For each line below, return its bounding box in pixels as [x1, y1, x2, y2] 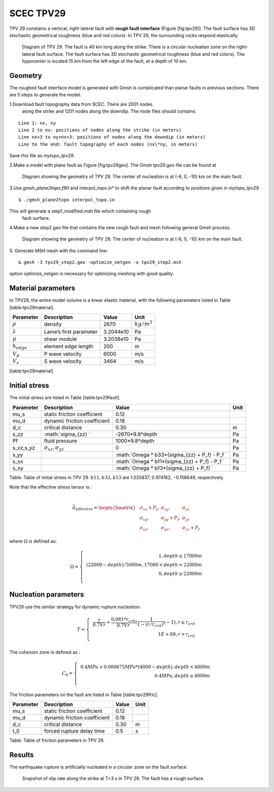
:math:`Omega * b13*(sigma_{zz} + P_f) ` [115, 465, 213, 472]
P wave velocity [44, 350, 82, 357]
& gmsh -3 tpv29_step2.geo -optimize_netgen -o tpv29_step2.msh [18, 259, 182, 265]
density [44, 321, 62, 328]
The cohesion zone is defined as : [9, 649, 81, 655]
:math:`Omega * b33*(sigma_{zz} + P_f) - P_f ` [115, 452, 227, 459]
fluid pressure [44, 437, 77, 444]
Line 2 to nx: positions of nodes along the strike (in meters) [18, 127, 182, 133]
